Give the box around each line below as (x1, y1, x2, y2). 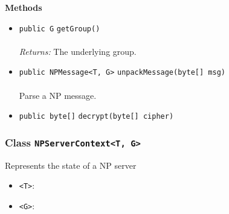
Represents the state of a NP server (5, 159, 137, 171)
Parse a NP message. (19, 89, 97, 101)
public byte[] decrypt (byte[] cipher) (19, 112, 174, 121)
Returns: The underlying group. (19, 45, 137, 57)
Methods (5, 1, 42, 13)
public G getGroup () (19, 24, 100, 33)
